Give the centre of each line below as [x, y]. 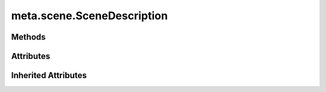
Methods [28, 37]
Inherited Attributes [49, 75]
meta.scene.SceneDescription [90, 16]
